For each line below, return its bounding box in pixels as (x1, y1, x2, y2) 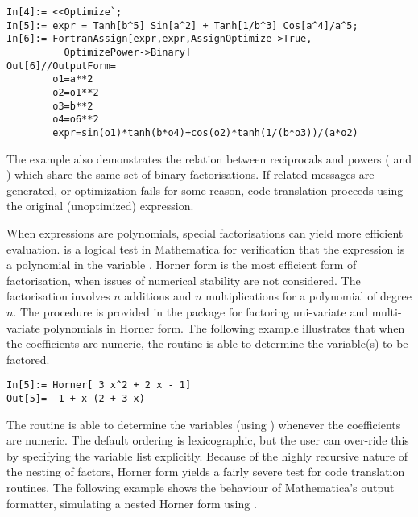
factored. (6, 350, 50, 367)
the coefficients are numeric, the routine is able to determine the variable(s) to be (6, 335, 408, 352)
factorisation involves (6, 287, 110, 304)
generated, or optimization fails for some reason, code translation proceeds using (6, 181, 404, 198)
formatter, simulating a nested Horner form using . (6, 494, 257, 511)
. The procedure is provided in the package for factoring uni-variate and (13, 303, 368, 320)
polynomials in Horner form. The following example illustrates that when (43, 319, 405, 336)
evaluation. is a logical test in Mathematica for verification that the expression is (6, 240, 405, 257)
